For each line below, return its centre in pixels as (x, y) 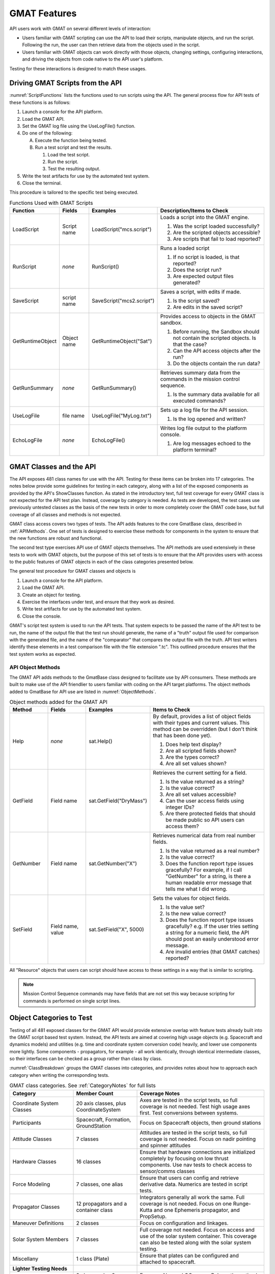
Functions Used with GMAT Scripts (51, 203)
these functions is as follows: (40, 102)
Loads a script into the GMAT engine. (205, 218)
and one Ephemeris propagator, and (197, 1210)
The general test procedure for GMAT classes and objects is (73, 571)
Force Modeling (31, 1184)
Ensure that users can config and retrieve (189, 1178)
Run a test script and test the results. (73, 147)
